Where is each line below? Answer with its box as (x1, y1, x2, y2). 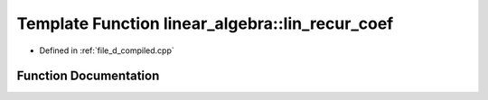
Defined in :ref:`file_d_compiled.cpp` (39, 45, 175, 56)
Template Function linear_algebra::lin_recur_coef (16, 14, 394, 33)
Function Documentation (16, 68, 160, 84)
